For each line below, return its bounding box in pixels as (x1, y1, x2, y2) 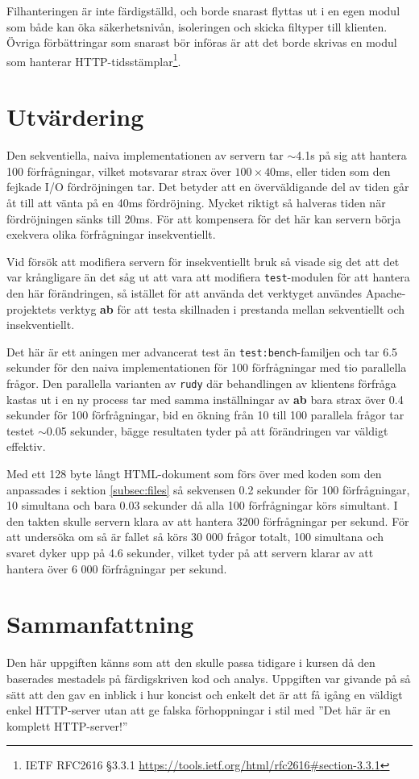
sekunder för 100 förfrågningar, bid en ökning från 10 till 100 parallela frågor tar (6, 406, 404, 423)
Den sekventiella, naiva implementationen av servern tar (6, 147, 284, 164)
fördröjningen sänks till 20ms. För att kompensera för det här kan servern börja (6, 210, 401, 227)
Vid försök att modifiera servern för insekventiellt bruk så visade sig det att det (6, 252, 400, 269)
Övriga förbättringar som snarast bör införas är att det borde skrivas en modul (6, 34, 397, 51)
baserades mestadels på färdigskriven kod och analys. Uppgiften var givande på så (6, 669, 411, 686)
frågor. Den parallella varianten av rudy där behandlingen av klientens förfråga (6, 375, 396, 391)
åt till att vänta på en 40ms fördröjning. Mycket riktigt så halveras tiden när (6, 194, 386, 210)
